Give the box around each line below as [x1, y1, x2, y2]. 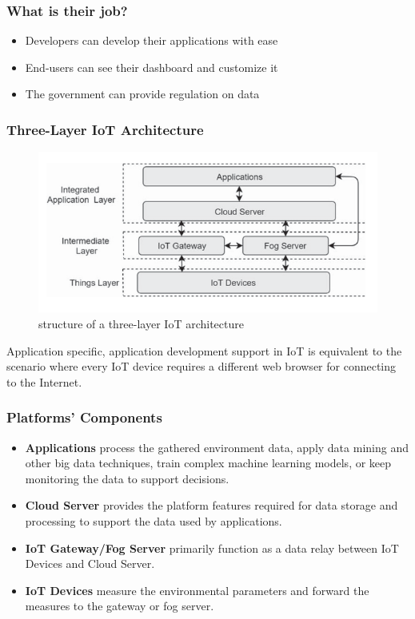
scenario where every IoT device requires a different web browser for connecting [6, 358, 397, 375]
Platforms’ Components [6, 407, 162, 427]
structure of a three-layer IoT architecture [38, 315, 244, 331]
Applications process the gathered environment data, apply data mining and [25, 438, 409, 455]
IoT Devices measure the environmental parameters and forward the [25, 581, 369, 598]
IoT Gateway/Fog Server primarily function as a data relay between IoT [25, 539, 399, 556]
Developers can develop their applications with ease [25, 32, 278, 49]
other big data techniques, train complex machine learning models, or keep [25, 454, 392, 471]
